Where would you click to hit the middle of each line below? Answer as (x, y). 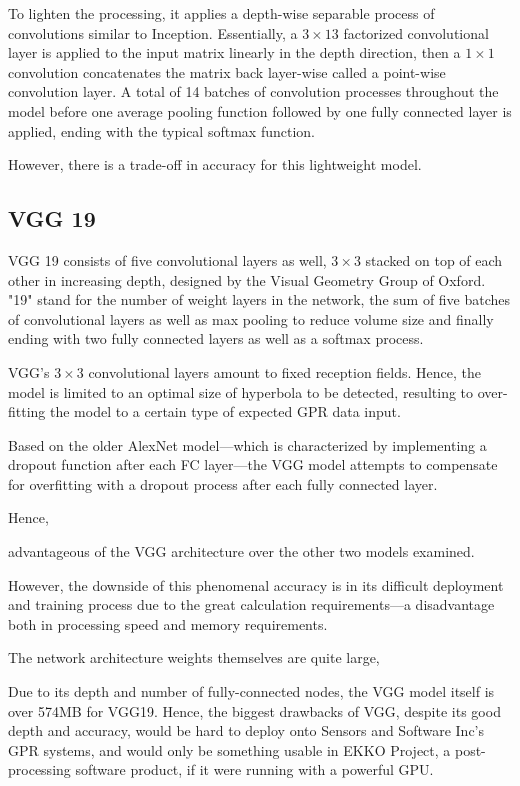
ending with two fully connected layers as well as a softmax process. (216, 338)
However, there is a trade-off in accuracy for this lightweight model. (215, 164)
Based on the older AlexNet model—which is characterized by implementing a (247, 444)
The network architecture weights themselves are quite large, (194, 657)
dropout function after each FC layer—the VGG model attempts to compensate (253, 464)
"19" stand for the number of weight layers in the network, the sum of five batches (259, 299)
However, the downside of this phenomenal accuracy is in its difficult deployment (256, 584)
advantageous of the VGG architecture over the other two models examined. (241, 551)
